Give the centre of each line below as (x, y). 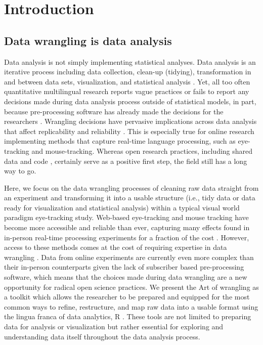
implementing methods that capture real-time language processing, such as (120, 141)
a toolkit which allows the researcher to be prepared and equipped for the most (127, 297)
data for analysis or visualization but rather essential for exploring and (114, 327)
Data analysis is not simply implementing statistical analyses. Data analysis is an (130, 61)
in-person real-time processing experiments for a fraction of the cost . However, (127, 237)
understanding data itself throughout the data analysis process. (102, 336)
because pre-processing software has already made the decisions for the (114, 111)
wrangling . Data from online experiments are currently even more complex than (129, 257)
